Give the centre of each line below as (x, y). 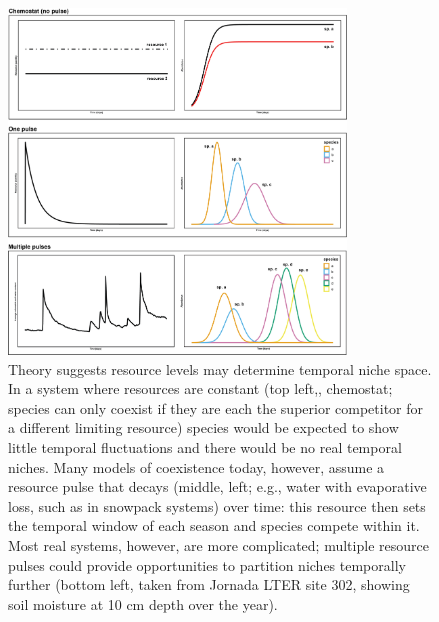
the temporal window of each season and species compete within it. (214, 525)
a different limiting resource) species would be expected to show (203, 427)
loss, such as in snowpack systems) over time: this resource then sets (217, 505)
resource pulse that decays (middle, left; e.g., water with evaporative (217, 486)
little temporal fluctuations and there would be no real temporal (205, 446)
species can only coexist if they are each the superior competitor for (216, 407)
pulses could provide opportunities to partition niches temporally (207, 564)
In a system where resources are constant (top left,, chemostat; (200, 388)
